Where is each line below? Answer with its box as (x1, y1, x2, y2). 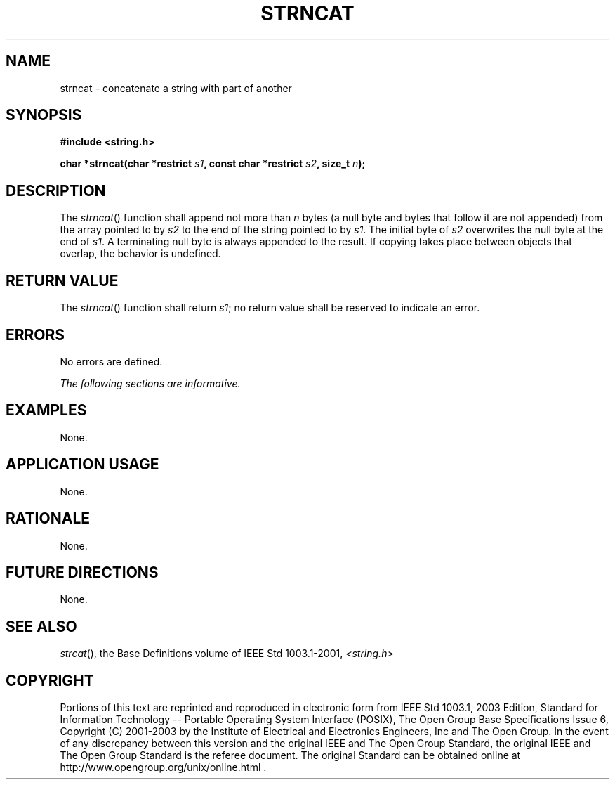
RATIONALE (6, 510, 91, 528)
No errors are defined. (60, 355, 163, 368)
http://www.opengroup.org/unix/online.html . (60, 761, 267, 774)
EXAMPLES (6, 401, 87, 420)
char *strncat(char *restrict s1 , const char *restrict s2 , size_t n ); (60, 157, 366, 170)
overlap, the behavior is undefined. (60, 247, 221, 260)
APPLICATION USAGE (6, 455, 159, 474)
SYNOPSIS (6, 106, 82, 124)
